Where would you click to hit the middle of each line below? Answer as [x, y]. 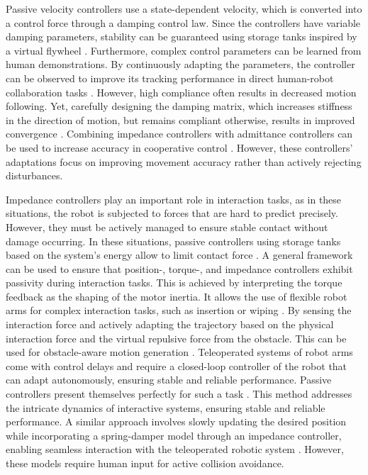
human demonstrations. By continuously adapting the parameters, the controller [180, 64]
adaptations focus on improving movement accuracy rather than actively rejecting [184, 161]
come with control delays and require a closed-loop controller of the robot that [177, 365]
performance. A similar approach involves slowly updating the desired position [176, 421]
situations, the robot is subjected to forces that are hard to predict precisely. [172, 213]
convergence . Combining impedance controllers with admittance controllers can [179, 134]
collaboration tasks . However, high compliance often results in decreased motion [181, 92]
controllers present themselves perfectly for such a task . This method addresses [179, 394]
